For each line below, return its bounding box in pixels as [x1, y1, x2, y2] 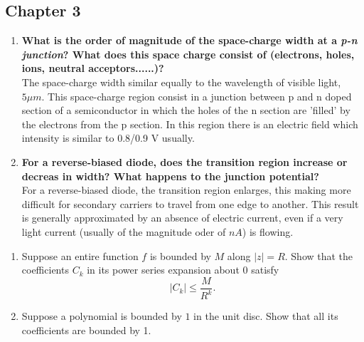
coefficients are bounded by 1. [21, 322, 151, 337]
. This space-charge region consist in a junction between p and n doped [41, 88, 352, 103]
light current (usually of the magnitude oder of [21, 224, 226, 239]
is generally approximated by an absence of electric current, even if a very [21, 210, 343, 225]
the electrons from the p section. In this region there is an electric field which [21, 116, 358, 131]
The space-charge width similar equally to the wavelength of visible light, [21, 74, 341, 89]
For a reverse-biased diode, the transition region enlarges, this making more [21, 182, 351, 197]
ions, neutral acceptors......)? [21, 61, 164, 76]
